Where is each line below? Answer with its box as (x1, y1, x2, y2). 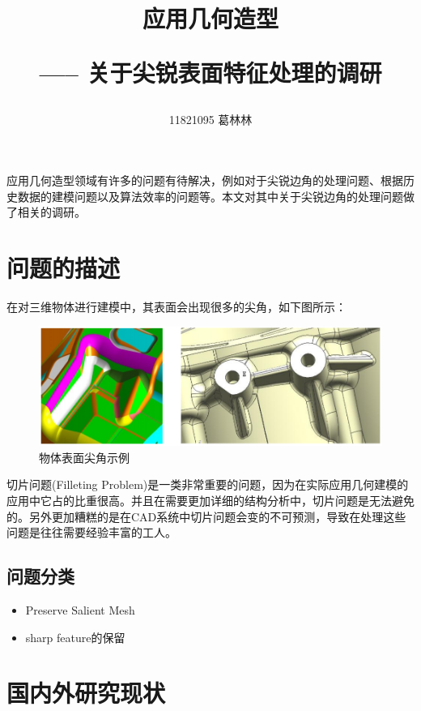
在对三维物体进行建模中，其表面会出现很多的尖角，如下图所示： (6, 298, 347, 315)
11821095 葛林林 (168, 110, 253, 127)
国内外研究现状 (6, 676, 166, 709)
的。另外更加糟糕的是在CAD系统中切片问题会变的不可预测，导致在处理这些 (6, 508, 406, 525)
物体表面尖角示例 (39, 448, 130, 465)
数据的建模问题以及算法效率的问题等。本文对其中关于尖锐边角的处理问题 (17, 187, 403, 204)
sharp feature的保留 (25, 628, 125, 645)
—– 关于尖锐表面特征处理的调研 (39, 56, 382, 89)
